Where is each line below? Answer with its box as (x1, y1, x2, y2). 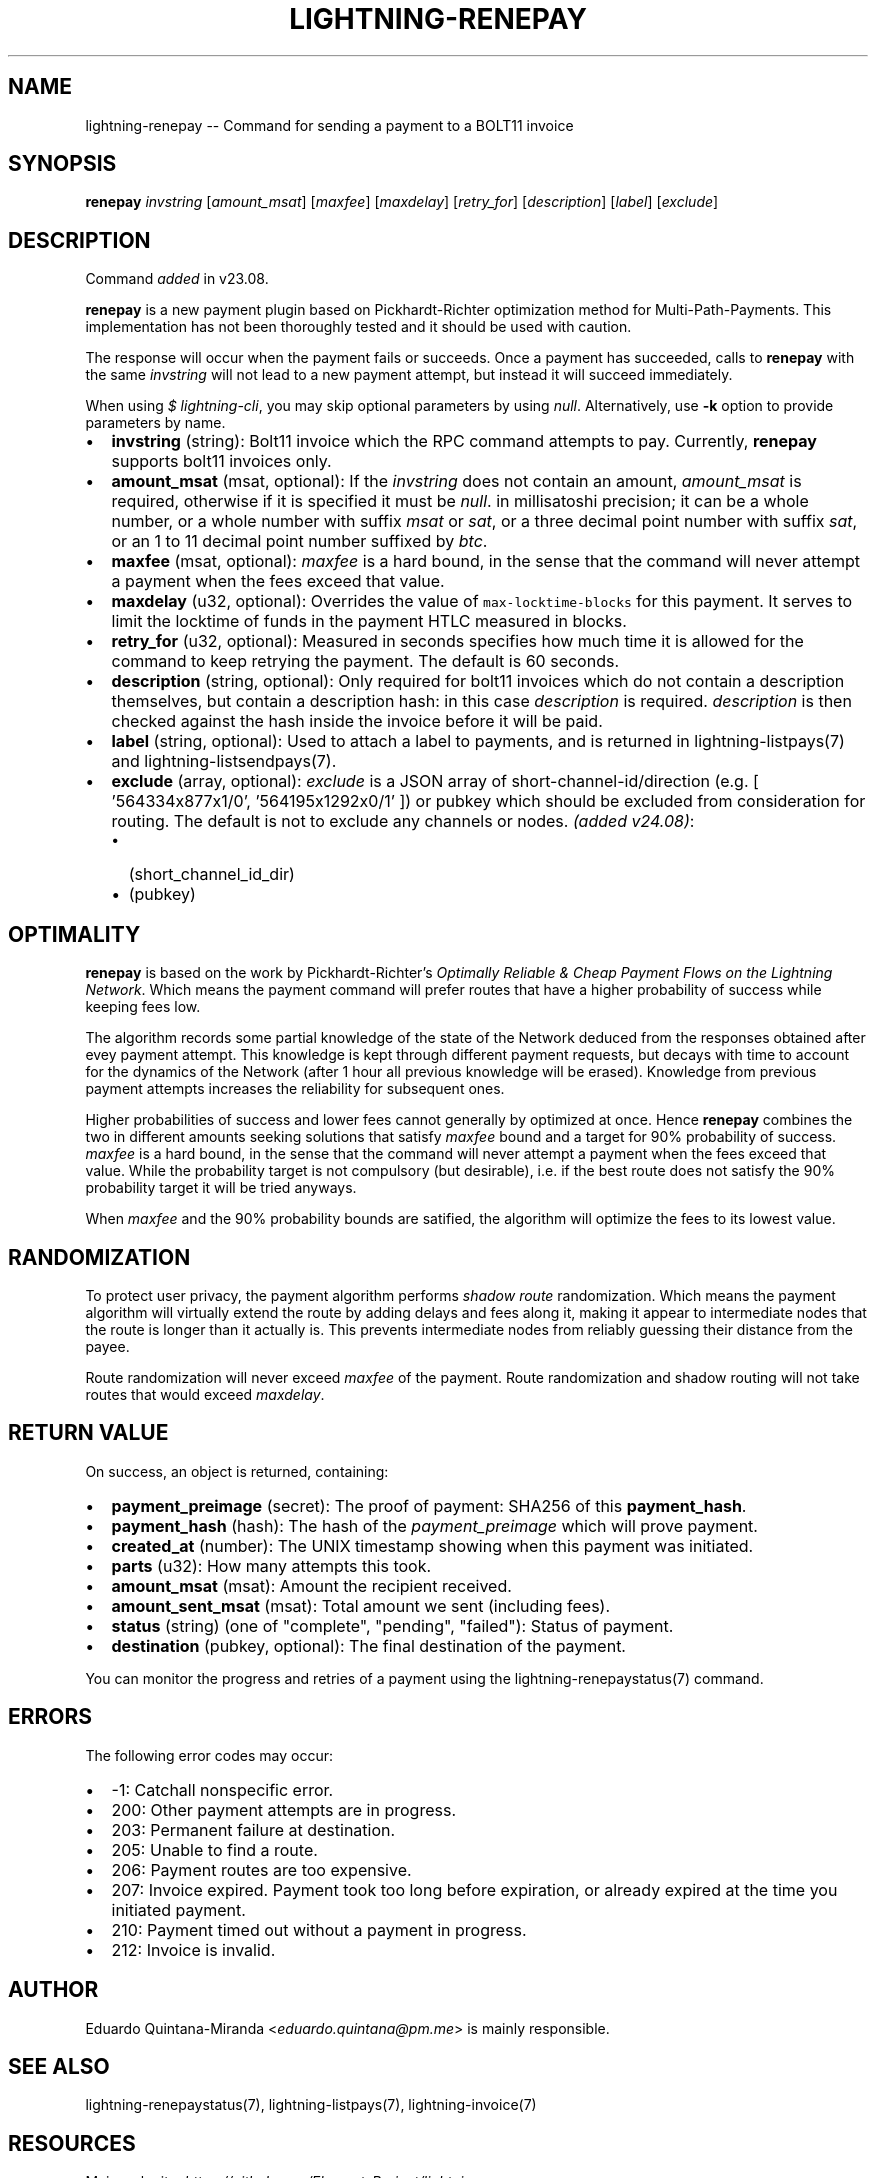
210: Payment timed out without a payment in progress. (111, 1919, 527, 1940)
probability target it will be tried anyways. (85, 1179, 357, 1197)
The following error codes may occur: (85, 1746, 333, 1764)
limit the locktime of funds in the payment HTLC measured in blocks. (111, 611, 627, 632)
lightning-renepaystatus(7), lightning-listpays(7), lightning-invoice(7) (85, 2096, 537, 2114)
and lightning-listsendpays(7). (111, 751, 337, 772)
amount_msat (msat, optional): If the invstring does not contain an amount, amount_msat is (111, 471, 802, 492)
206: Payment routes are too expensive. (111, 1859, 412, 1880)
